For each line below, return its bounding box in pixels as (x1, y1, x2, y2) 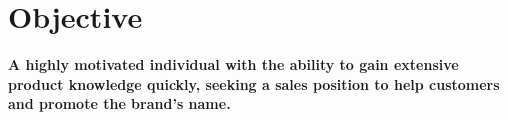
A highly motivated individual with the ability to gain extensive (8, 54, 459, 75)
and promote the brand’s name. (8, 93, 231, 114)
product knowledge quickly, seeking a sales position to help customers (8, 73, 500, 94)
